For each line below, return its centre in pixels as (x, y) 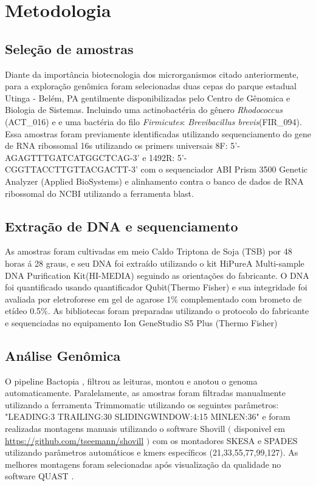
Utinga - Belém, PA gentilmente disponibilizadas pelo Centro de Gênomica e (148, 98)
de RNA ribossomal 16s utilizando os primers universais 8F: (116, 145)
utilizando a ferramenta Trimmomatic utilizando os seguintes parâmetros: (142, 404)
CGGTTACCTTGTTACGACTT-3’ (71, 169)
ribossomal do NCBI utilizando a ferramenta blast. (99, 193)
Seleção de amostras (69, 48)
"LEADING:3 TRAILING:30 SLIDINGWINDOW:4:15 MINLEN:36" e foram (148, 416)
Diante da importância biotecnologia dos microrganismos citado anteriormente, (152, 74)
